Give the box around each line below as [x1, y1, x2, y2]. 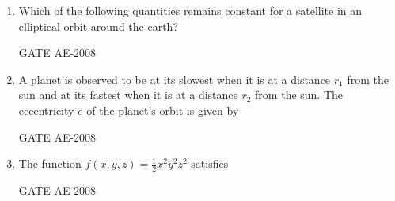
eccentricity [18, 101, 74, 118]
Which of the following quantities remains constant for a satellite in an [18, 2, 363, 18]
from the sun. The [255, 86, 344, 103]
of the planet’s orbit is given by [86, 101, 239, 118]
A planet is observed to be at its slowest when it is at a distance [18, 70, 331, 87]
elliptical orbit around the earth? [18, 17, 179, 34]
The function [18, 155, 82, 172]
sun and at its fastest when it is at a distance [18, 86, 238, 103]
